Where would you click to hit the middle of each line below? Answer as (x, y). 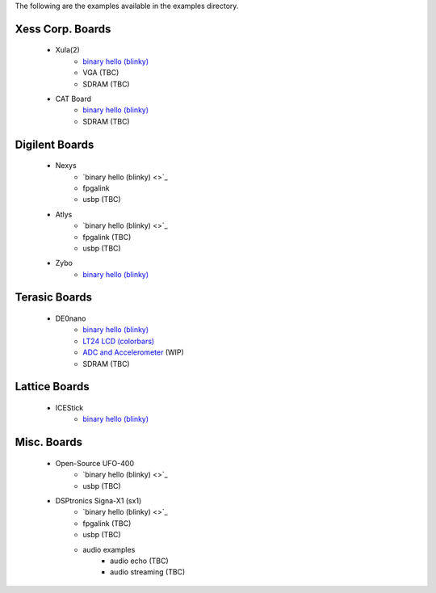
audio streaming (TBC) (148, 572)
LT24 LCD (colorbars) (119, 341)
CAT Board (73, 99)
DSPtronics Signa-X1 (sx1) (99, 501)
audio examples (109, 549)
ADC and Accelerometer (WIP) (134, 352)
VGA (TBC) (101, 73)
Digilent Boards (55, 144)
